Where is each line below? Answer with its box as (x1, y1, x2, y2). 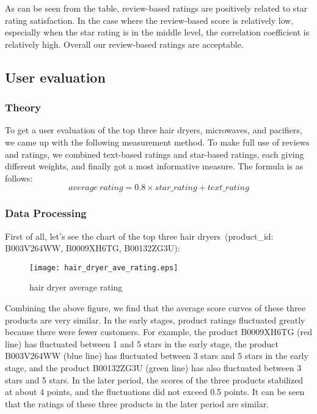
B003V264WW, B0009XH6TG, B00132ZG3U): (5, 242, 180, 254)
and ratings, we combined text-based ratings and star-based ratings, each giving (5, 147, 304, 160)
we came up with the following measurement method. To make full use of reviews (5, 135, 310, 148)
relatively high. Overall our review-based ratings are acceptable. (5, 37, 244, 50)
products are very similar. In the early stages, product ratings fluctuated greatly (5, 313, 305, 326)
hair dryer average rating (29, 281, 123, 294)
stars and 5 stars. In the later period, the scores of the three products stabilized (5, 373, 304, 386)
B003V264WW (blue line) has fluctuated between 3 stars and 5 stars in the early (5, 349, 308, 362)
